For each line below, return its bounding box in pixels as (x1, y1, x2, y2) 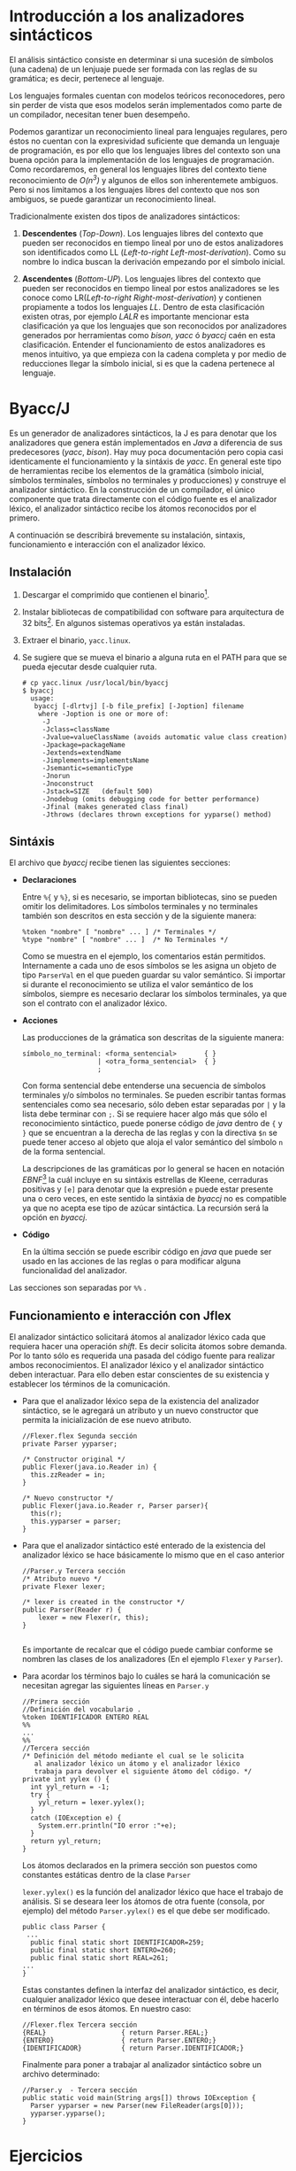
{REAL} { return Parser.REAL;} (21, 2028, 209, 2037)
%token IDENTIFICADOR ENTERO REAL (21, 1712, 149, 1721)
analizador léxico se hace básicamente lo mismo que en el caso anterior (21, 1549, 285, 1560)
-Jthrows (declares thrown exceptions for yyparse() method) (42, 810, 272, 819)
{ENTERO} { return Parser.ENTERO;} (21, 2036, 216, 2044)
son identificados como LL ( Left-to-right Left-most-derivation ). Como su (21, 246, 286, 258)
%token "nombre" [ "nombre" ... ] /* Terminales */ (21, 928, 216, 937)
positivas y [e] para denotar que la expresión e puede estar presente (21, 1184, 274, 1194)
